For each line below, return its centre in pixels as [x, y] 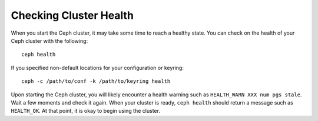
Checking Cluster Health [72, 15]
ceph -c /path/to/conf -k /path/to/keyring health [96, 81]
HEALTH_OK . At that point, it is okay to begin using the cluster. [85, 111]
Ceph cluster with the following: [49, 41]
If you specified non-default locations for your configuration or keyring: [97, 68]
